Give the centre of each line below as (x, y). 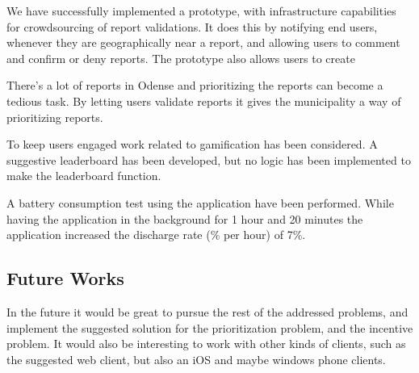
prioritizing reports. (55, 117)
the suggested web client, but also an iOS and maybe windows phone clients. (196, 359)
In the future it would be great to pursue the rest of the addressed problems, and (207, 311)
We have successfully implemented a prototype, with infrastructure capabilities (201, 10)
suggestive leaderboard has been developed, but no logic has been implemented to (209, 159)
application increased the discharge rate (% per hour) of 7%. (156, 235)
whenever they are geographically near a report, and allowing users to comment (203, 42)
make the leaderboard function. (84, 176)
